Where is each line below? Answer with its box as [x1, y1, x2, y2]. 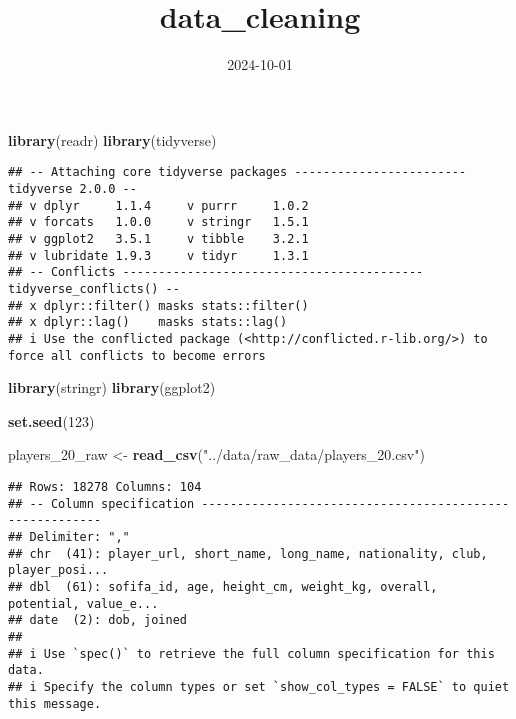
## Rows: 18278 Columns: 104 [8, 479, 202, 494]
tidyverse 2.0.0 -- [8, 181, 137, 196]
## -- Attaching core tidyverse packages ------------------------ [8, 165, 467, 180]
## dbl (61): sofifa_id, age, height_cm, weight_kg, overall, [8, 579, 438, 594]
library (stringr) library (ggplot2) [8, 377, 216, 398]
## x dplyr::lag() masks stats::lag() [8, 315, 288, 330]
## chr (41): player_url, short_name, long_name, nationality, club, [8, 546, 488, 561]
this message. [8, 696, 102, 711]
